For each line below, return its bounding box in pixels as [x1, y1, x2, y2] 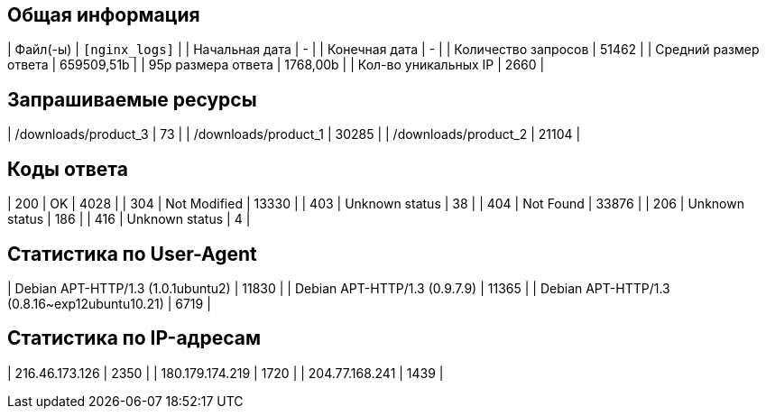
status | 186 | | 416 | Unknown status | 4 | [7, 211, 251, 227]
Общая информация [7, 4, 200, 26]
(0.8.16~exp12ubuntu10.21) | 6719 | [7, 295, 211, 311]
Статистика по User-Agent [7, 242, 257, 265]
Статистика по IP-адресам [7, 327, 262, 350]
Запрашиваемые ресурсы [7, 88, 257, 111]
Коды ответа [7, 157, 128, 180]
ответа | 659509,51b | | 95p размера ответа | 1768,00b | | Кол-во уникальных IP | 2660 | [7, 57, 545, 73]
